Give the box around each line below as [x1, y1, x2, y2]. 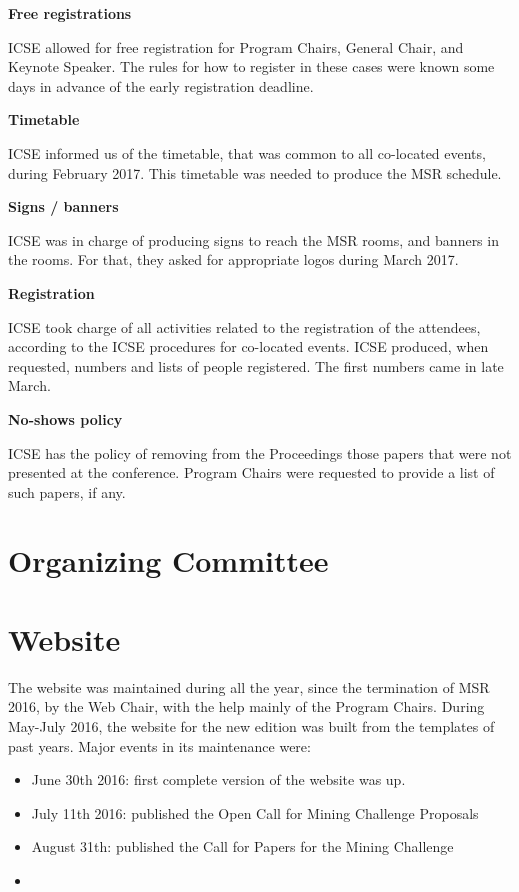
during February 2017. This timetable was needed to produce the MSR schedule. [8, 162, 502, 183]
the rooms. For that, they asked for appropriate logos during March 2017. [8, 249, 459, 270]
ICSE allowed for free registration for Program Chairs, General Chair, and [8, 36, 464, 57]
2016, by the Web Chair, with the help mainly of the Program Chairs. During [8, 696, 485, 717]
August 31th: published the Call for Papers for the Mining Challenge [31, 836, 454, 857]
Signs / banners [8, 196, 119, 217]
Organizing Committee [8, 540, 329, 581]
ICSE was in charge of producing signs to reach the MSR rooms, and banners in [8, 229, 499, 250]
